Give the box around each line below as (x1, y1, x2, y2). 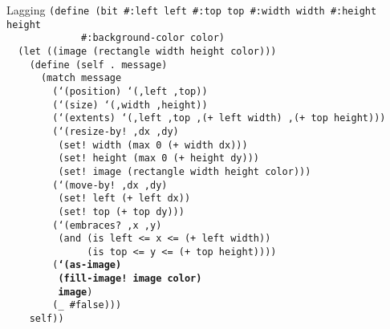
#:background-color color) (81, 32, 225, 44)
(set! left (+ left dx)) (58, 193, 191, 205)
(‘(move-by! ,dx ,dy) (52, 179, 168, 191)
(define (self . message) (29, 59, 168, 71)
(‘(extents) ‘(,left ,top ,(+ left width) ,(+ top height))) (52, 112, 386, 124)
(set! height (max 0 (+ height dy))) (58, 152, 259, 164)
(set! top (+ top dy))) (58, 205, 185, 217)
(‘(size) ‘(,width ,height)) (52, 99, 208, 111)
